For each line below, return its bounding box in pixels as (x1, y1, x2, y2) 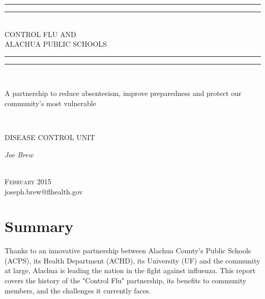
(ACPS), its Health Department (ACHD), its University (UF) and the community (5, 255, 260, 265)
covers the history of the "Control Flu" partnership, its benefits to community (5, 275, 247, 286)
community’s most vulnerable (5, 97, 96, 108)
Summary (5, 216, 74, 237)
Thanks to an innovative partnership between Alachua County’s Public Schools (5, 245, 251, 256)
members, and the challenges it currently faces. (5, 285, 151, 295)
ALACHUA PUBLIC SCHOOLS (5, 39, 107, 49)
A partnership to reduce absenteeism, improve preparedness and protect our (5, 88, 242, 98)
